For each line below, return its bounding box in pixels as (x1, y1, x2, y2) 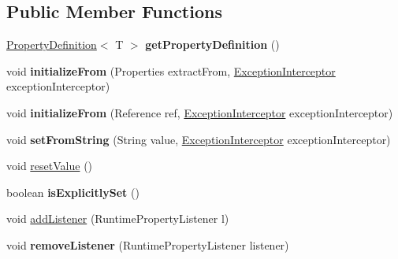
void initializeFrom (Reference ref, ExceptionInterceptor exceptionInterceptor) (6, 104, 393, 120)
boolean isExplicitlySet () (6, 183, 139, 200)
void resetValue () (6, 157, 93, 174)
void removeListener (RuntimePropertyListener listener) (6, 236, 289, 253)
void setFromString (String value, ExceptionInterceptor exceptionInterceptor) (6, 131, 391, 147)
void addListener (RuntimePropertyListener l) (6, 210, 229, 227)
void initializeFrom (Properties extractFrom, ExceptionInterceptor (6, 62, 336, 79)
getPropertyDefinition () (145, 36, 280, 53)
